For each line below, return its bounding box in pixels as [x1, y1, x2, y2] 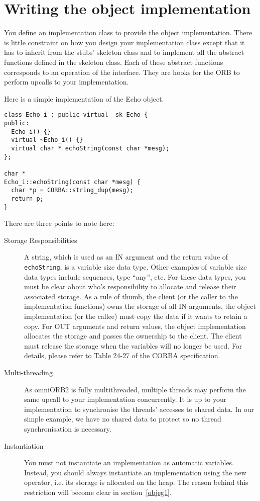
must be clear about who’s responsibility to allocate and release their [24, 281, 236, 292]
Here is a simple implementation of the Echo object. [4, 93, 164, 104]
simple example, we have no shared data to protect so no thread [24, 413, 221, 424]
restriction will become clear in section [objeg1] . [24, 486, 172, 497]
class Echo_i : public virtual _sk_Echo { [4, 111, 148, 119]
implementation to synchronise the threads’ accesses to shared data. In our [24, 403, 254, 414]
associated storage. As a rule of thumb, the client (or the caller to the [24, 291, 238, 301]
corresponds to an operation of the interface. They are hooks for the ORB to [4, 66, 240, 77]
